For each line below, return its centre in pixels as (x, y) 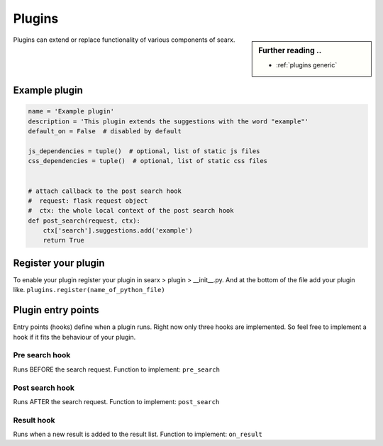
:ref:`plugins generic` (307, 65)
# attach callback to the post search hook (105, 191)
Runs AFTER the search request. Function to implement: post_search (116, 401)
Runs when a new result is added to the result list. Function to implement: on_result (138, 434)
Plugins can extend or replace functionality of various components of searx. (124, 40)
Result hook (34, 420)
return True (64, 240)
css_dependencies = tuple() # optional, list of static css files (148, 161)
